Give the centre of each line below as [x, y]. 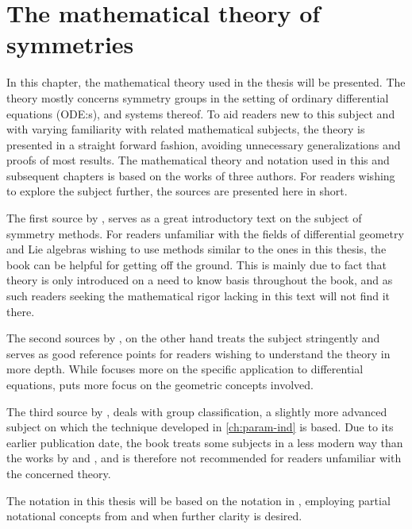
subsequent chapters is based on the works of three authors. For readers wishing [201, 175]
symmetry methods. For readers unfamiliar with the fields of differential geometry [205, 233]
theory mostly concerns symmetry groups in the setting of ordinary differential [198, 97]
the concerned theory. [59, 473]
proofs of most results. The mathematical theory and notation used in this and [198, 160]
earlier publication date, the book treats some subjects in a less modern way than [205, 442]
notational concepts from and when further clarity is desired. [154, 516]
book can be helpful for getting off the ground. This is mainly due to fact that [196, 264]
